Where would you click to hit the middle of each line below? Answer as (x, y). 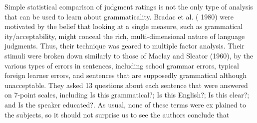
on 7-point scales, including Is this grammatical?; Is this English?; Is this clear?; (127, 95)
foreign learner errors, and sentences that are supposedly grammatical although (126, 75)
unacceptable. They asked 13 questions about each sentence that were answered (126, 85)
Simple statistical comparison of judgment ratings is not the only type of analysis (129, 6)
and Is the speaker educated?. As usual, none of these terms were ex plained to (125, 104)
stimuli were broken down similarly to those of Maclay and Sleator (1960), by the (129, 55)
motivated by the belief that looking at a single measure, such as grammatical (124, 26)
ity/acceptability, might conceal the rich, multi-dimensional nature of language (125, 36)
